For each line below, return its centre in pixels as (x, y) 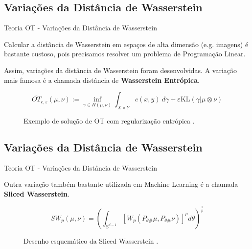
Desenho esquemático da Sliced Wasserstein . (91, 240)
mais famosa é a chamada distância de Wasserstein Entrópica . (102, 80)
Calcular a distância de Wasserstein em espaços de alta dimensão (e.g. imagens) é (126, 44)
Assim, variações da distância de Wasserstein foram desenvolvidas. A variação (121, 70)
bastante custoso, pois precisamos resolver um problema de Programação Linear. (125, 54)
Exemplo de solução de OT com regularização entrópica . (109, 120)
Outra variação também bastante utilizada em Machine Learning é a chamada (121, 184)
